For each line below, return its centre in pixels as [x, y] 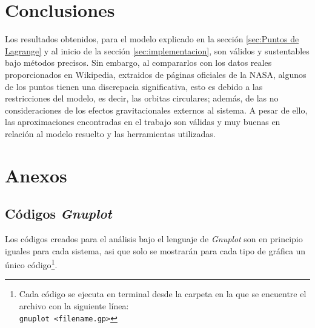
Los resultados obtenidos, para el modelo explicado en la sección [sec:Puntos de [152, 39]
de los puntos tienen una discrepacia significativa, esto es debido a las [134, 86]
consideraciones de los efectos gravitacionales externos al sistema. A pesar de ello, [156, 110]
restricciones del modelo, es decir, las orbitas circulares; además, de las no [142, 98]
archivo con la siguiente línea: [74, 306]
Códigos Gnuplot [58, 214]
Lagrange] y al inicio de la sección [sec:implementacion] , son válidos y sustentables [157, 50]
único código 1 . [31, 264]
